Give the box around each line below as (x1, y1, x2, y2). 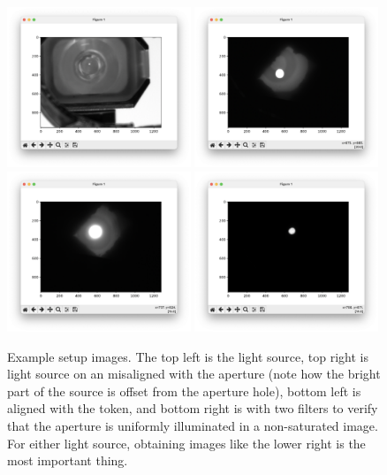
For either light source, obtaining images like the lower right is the (7, 433, 366, 452)
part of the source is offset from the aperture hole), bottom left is (7, 381, 361, 400)
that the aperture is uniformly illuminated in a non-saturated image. (7, 416, 378, 434)
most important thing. (7, 451, 128, 470)
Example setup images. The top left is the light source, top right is (7, 347, 368, 365)
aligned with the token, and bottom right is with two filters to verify (7, 399, 378, 418)
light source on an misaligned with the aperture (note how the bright (7, 364, 381, 383)
